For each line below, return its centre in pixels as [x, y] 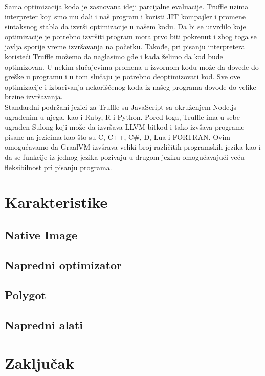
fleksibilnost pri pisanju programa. [58, 167]
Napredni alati [44, 325]
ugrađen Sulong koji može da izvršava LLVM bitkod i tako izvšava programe [125, 127]
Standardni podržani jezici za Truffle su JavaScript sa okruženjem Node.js [120, 106]
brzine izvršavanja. [34, 97]
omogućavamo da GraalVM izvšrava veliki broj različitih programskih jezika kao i [133, 147]
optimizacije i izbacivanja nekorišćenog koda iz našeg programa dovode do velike [130, 86]
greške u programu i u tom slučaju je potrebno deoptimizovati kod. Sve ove [123, 77]
